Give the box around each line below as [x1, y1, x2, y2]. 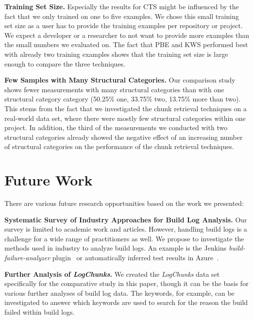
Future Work [4, 170, 93, 190]
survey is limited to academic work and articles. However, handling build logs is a [4, 224, 247, 234]
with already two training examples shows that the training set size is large [4, 49, 228, 59]
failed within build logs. [4, 306, 75, 317]
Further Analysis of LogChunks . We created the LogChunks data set [4, 269, 220, 279]
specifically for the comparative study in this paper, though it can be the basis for [4, 278, 249, 288]
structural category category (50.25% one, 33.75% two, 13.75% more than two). [4, 94, 241, 104]
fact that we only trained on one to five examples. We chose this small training [4, 11, 239, 21]
